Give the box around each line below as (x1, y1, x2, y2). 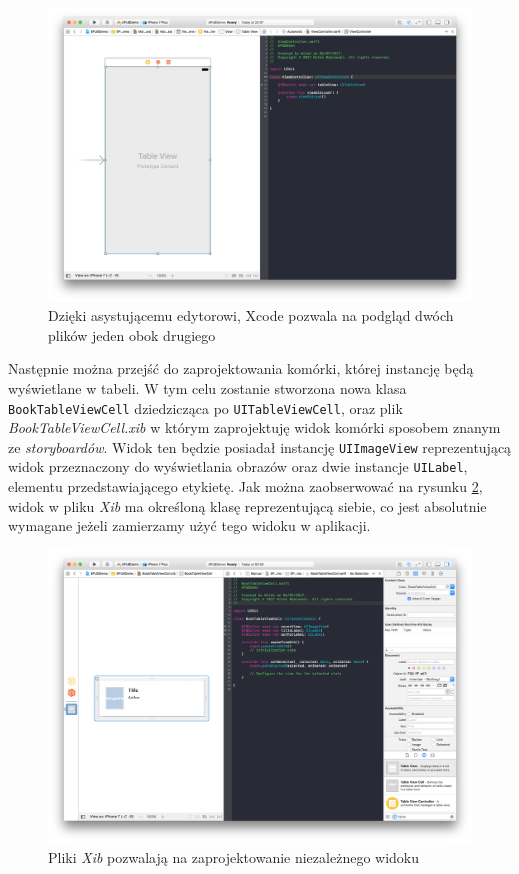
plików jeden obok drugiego (48, 324, 216, 345)
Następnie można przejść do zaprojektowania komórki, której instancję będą (8, 358, 474, 379)
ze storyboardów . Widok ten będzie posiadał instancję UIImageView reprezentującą (8, 436, 512, 457)
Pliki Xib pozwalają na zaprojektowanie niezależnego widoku (48, 847, 420, 868)
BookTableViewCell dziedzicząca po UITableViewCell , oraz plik (8, 397, 403, 418)
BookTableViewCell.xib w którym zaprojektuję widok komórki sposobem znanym (8, 417, 501, 438)
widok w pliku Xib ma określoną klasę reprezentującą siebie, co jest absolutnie (8, 495, 487, 516)
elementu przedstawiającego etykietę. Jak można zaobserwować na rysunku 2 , (8, 476, 483, 497)
